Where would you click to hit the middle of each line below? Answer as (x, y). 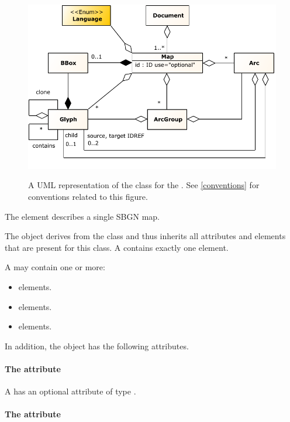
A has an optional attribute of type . (70, 391)
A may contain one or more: (55, 267)
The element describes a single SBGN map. (82, 216)
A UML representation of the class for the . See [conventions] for (144, 185)
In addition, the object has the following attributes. (97, 346)
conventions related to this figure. (88, 196)
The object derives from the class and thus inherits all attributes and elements (145, 236)
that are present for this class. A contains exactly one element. (117, 247)
